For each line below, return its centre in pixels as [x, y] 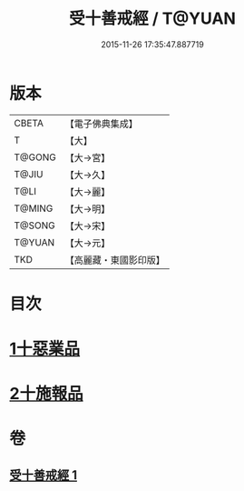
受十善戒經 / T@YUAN [152, 19]
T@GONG [35, 157]
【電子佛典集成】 [101, 124]
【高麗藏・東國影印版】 [115, 260]
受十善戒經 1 [44, 475]
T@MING [34, 208]
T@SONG [35, 225]
